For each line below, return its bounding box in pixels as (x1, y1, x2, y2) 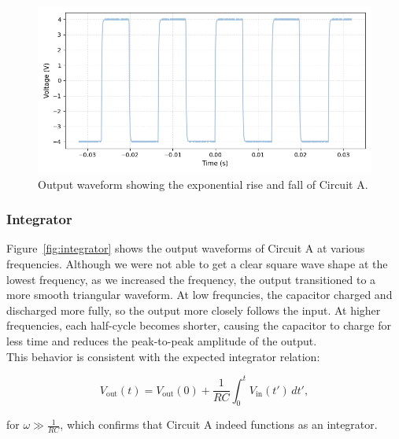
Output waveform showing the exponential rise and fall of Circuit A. (38, 175, 368, 192)
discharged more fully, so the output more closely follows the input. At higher (6, 301, 381, 318)
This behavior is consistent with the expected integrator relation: (6, 348, 320, 364)
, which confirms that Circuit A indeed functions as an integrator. (60, 416, 378, 433)
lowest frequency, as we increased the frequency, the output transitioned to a (6, 271, 376, 287)
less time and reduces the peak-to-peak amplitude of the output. (6, 332, 317, 349)
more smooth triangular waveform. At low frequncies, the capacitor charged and (6, 286, 393, 303)
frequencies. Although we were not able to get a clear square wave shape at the (6, 256, 388, 271)
